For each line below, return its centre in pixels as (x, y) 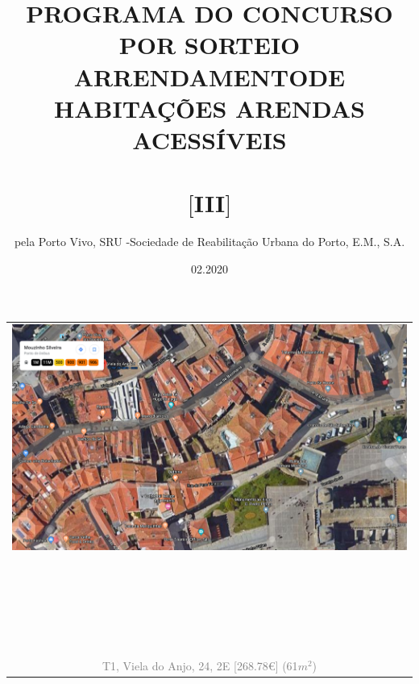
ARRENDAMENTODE (209, 76)
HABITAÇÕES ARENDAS (209, 108)
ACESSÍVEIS (209, 139)
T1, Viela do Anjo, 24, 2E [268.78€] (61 (200, 665)
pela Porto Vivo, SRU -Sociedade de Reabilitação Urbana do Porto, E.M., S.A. (209, 242)
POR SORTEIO (209, 45)
